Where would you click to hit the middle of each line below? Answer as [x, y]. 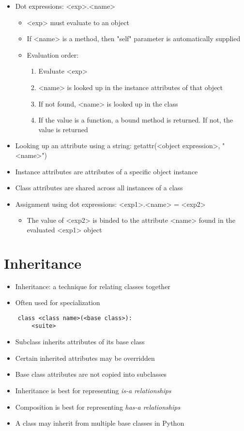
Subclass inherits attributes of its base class [80, 342]
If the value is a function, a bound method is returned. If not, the [136, 120]
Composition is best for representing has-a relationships [98, 407]
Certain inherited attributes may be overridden [85, 358]
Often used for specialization [58, 302]
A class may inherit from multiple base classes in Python [100, 423]
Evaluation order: [53, 54]
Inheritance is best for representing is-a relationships [93, 390]
